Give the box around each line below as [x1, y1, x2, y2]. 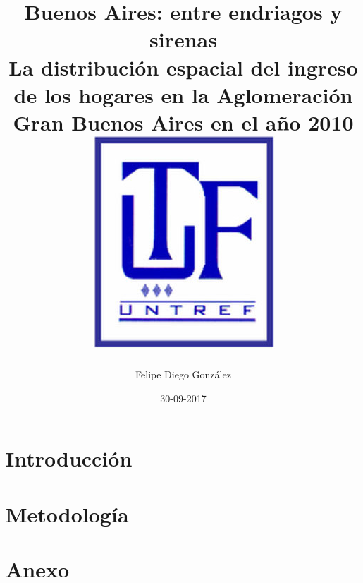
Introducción [6, 444, 133, 473]
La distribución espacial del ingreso [8, 52, 358, 81]
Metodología [6, 499, 129, 528]
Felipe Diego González [135, 367, 231, 382]
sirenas [149, 25, 217, 54]
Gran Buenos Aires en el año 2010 [13, 107, 354, 136]
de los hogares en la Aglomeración [13, 80, 353, 109]
